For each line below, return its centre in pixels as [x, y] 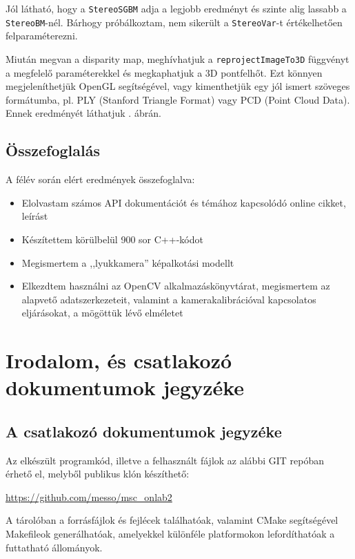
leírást [35, 216]
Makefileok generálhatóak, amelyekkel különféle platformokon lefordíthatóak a [170, 534]
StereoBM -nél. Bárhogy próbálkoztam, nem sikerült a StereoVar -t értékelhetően [174, 22]
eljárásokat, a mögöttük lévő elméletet [102, 313]
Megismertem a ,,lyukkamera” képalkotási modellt [128, 262]
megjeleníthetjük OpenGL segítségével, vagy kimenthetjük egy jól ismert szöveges [178, 86]
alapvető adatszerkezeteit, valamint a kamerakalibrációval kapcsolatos [169, 299]
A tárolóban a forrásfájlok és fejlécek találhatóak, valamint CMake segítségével [172, 520]
